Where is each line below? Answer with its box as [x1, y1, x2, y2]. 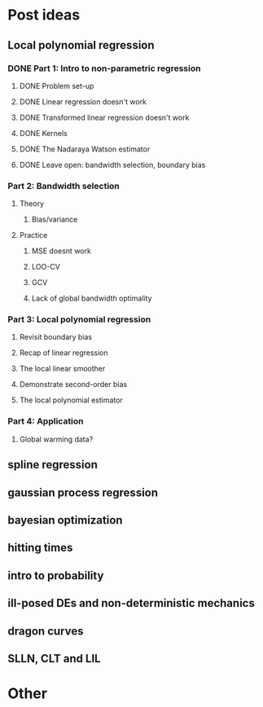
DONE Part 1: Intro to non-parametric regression [7, 63, 201, 74]
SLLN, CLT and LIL [7, 652, 101, 665]
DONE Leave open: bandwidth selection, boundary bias [19, 160, 206, 169]
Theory [19, 199, 45, 209]
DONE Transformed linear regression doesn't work [19, 112, 190, 122]
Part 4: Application [7, 415, 84, 427]
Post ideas [7, 6, 81, 24]
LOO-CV [31, 262, 60, 272]
